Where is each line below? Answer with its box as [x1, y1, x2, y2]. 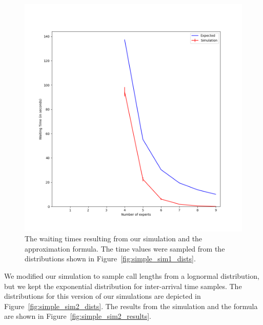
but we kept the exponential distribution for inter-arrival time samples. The [4, 280, 242, 291]
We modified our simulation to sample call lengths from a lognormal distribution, [4, 271, 259, 281]
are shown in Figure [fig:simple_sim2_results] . [4, 311, 151, 321]
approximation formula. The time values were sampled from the [25, 243, 225, 254]
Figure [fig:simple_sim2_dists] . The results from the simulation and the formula [4, 300, 258, 311]
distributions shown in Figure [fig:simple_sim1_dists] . [25, 253, 196, 264]
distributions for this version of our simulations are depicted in [4, 291, 201, 301]
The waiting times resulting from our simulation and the [25, 233, 203, 244]
